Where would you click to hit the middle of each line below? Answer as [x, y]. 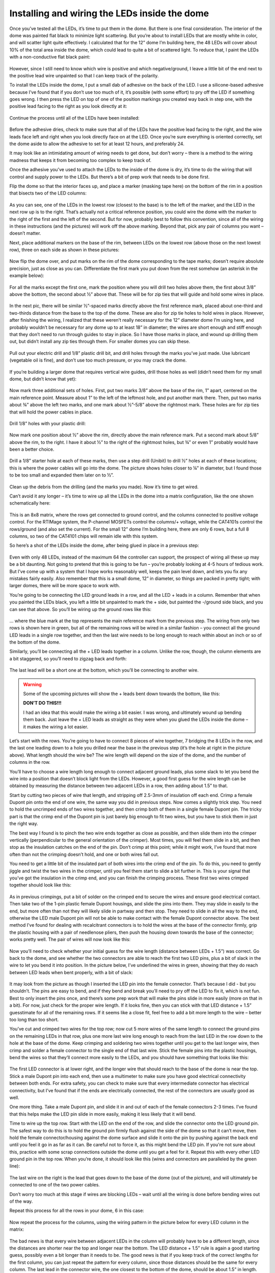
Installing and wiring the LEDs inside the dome [109, 13]
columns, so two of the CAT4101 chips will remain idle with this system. [84, 536]
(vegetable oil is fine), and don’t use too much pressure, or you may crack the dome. [98, 360]
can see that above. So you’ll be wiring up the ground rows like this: [80, 609]
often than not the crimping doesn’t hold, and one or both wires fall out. [84, 854]
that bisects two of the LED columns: [48, 193]
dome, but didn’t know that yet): [43, 379]
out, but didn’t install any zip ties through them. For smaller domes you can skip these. [100, 342]
